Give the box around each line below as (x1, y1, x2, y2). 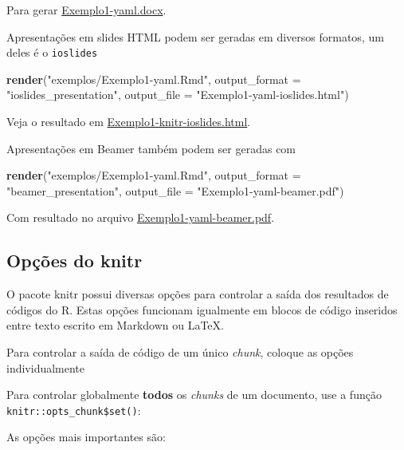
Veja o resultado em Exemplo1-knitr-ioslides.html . (6, 113, 251, 130)
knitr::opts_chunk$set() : (6, 401, 141, 418)
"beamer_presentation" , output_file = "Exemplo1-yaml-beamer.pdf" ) (6, 182, 344, 199)
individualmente (6, 359, 85, 376)
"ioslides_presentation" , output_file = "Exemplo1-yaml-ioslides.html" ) (6, 86, 349, 103)
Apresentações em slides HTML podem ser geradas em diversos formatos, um (6, 28, 384, 45)
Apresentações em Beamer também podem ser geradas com (6, 140, 296, 156)
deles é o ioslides (6, 44, 98, 61)
